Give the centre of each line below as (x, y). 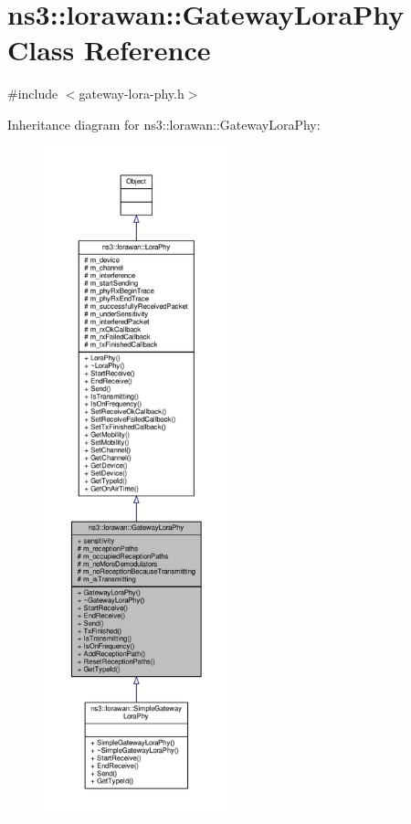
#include (33, 94)
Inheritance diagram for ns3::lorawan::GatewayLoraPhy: (164, 124)
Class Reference (109, 50)
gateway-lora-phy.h (132, 94)
